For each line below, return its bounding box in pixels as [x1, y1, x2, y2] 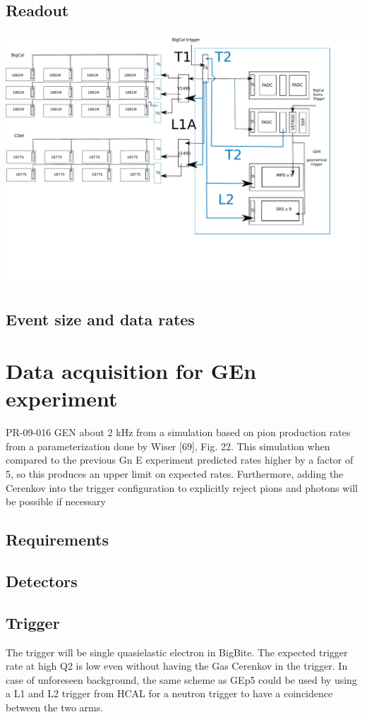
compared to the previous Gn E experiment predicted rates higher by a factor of [6, 452, 354, 467]
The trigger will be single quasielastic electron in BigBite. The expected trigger [6, 644, 348, 659]
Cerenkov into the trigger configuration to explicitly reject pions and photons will [6, 480, 358, 495]
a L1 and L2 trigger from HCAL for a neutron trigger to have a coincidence [6, 686, 333, 701]
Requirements [6, 529, 109, 550]
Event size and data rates [6, 308, 195, 330]
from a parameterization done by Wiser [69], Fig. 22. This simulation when [6, 438, 330, 453]
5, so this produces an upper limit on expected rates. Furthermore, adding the [6, 466, 344, 481]
